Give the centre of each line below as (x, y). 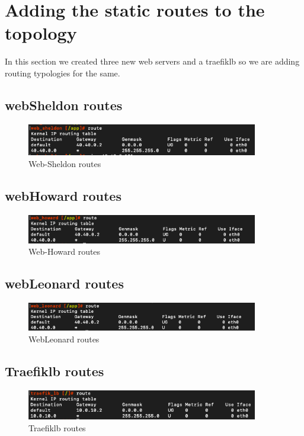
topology (41, 33)
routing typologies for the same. (63, 73)
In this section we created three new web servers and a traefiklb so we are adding (152, 61)
